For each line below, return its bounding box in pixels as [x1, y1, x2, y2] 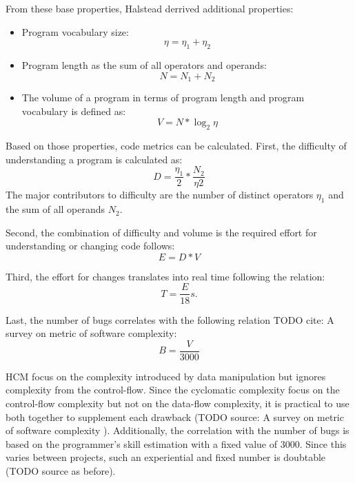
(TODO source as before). [6, 463, 116, 477]
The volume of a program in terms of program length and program [21, 90, 305, 105]
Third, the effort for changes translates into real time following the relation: [6, 269, 325, 283]
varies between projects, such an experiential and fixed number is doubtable [6, 450, 326, 464]
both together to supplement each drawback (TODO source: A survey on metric [6, 409, 344, 424]
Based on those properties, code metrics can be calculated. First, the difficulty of [6, 138, 347, 153]
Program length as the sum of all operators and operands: [21, 57, 267, 72]
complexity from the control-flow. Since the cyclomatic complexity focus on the [6, 382, 340, 397]
